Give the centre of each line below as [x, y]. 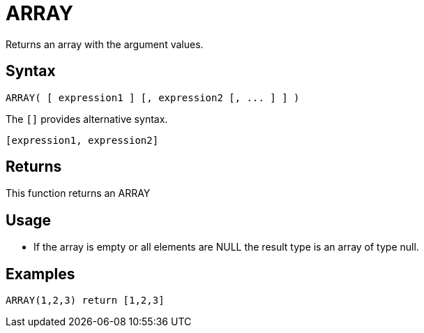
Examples [40, 274]
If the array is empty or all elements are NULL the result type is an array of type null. [226, 247]
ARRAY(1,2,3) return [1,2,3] [85, 301]
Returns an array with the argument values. [105, 44]
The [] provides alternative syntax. [87, 119]
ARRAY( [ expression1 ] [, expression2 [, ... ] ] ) [153, 97]
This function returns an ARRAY [78, 193]
